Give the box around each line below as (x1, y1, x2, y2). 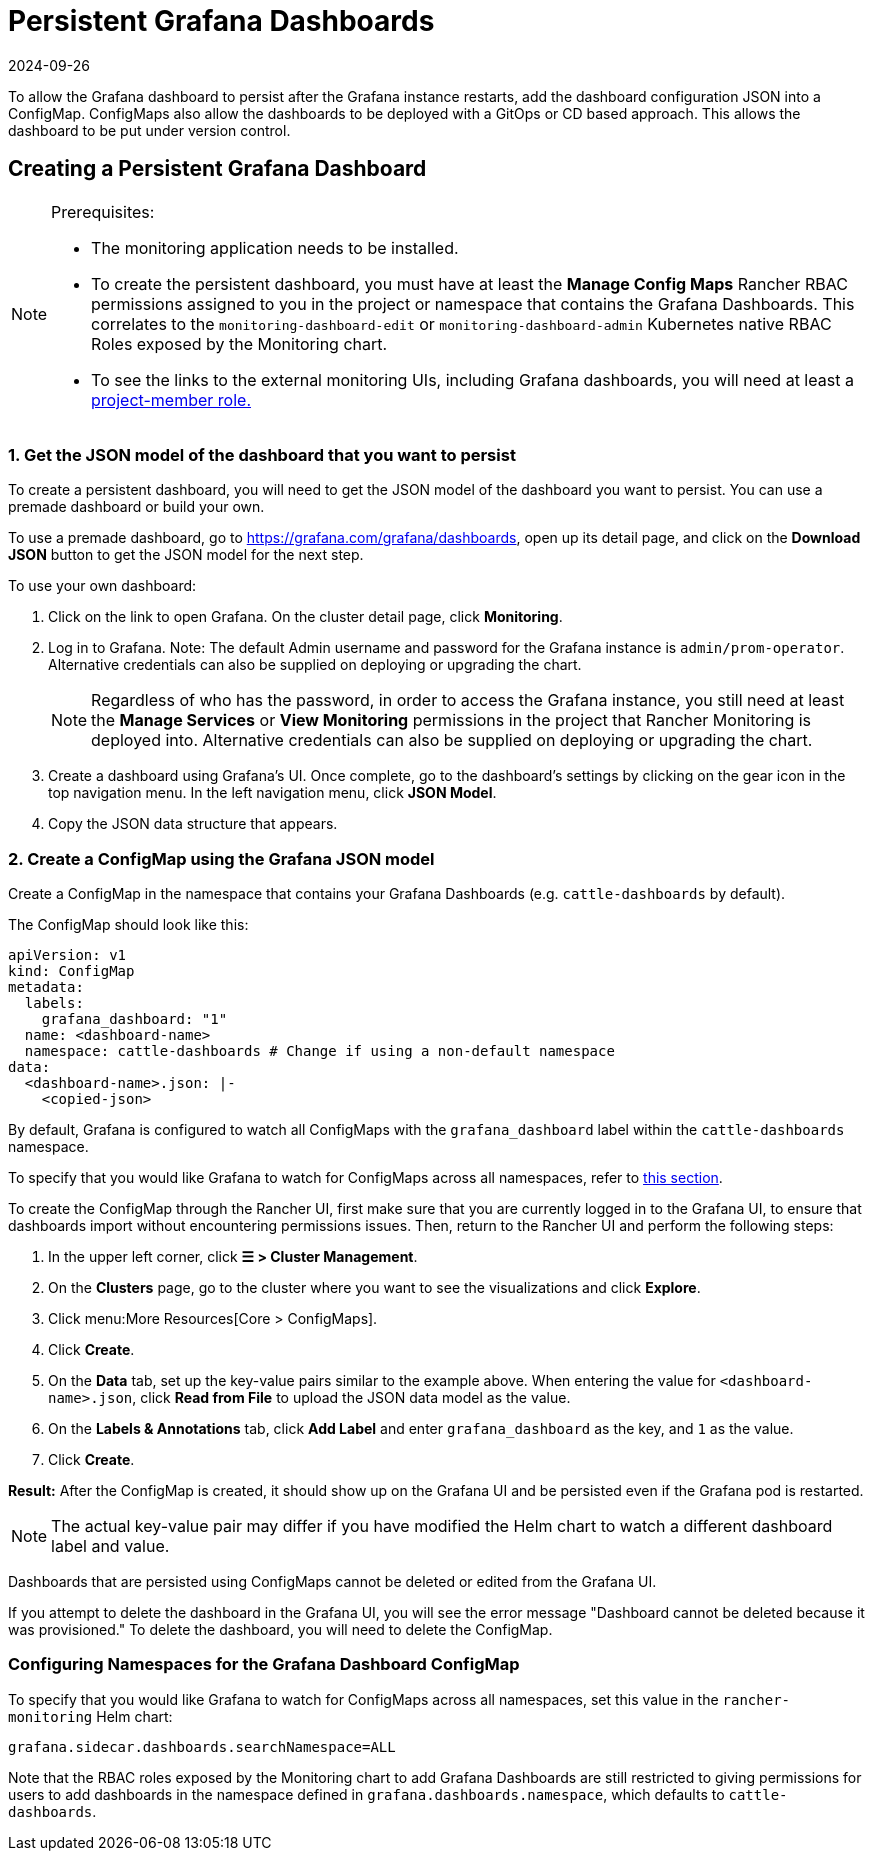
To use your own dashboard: (8, 577, 197, 595)
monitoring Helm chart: (8, 1707, 173, 1725)
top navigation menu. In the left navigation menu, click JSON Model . (48, 784, 497, 802)
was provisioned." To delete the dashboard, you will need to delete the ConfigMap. (8, 1621, 553, 1639)
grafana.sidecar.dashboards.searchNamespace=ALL (8, 1738, 396, 1755)
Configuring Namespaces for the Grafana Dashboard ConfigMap (8, 1654, 520, 1675)
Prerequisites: (51, 201, 155, 222)
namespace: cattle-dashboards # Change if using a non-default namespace (24, 1043, 615, 1060)
